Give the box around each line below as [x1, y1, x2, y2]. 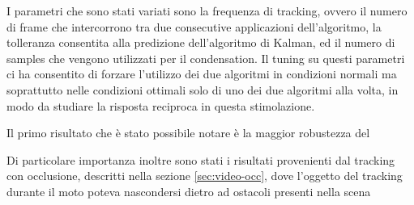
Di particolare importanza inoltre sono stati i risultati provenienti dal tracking [6, 151, 395, 168]
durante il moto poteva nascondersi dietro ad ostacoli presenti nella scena [6, 182, 371, 199]
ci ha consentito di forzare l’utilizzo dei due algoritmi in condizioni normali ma [6, 65, 397, 82]
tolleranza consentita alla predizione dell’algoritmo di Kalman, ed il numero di [6, 34, 395, 51]
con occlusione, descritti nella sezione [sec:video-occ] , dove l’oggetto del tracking [6, 167, 403, 184]
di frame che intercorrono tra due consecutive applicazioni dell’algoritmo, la [6, 18, 382, 35]
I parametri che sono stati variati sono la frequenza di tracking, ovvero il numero [6, 2, 408, 19]
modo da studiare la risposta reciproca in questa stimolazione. [6, 97, 315, 114]
